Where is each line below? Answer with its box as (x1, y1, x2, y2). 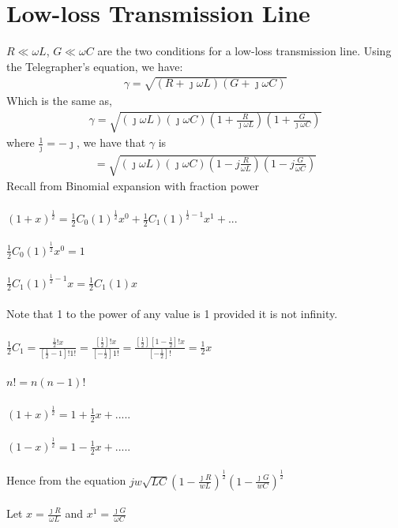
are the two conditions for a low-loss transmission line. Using (97, 43, 392, 59)
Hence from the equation (6, 472, 126, 489)
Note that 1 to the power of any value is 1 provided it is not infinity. (6, 305, 338, 321)
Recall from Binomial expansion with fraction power (6, 178, 259, 194)
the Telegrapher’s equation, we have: (6, 58, 183, 74)
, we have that (77, 134, 146, 151)
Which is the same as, (6, 92, 112, 108)
